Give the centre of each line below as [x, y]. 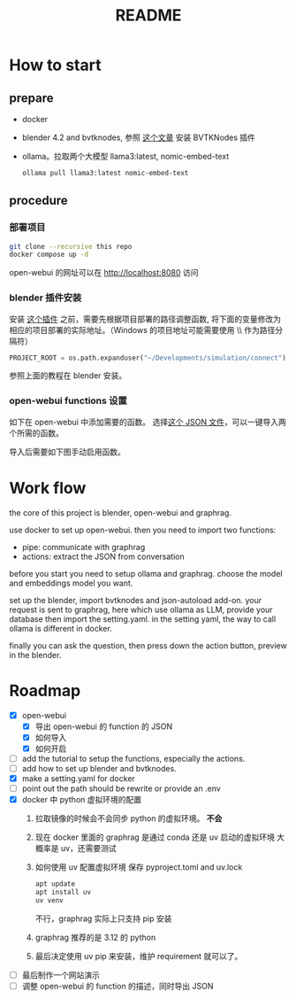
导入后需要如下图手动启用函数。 [67, 452]
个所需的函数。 [36, 433]
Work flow [48, 488]
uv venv [49, 900]
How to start [55, 65]
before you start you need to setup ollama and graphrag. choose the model [146, 573]
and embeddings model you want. [71, 583]
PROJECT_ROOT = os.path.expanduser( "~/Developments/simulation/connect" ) [148, 358]
